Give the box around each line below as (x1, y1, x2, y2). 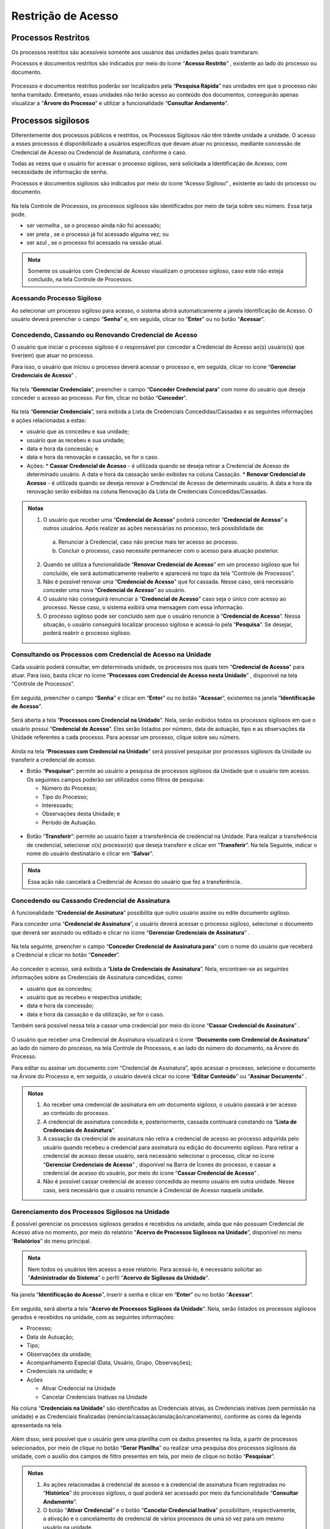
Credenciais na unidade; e (26, 1368, 93, 1375)
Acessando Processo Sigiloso (11, 294, 102, 303)
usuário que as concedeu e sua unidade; (26, 428, 130, 435)
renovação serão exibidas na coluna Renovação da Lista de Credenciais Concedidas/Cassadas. (26, 487, 268, 495)
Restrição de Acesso (11, 9, 119, 23)
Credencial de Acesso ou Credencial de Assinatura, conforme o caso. (11, 149, 187, 156)
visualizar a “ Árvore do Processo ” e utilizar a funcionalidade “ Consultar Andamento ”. (11, 100, 229, 107)
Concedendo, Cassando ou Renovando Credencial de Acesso (11, 330, 198, 339)
